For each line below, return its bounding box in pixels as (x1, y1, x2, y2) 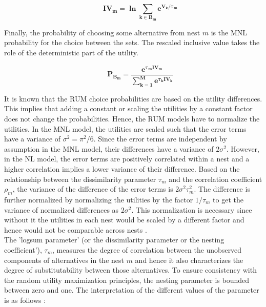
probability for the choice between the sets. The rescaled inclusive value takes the (4, 37, 260, 48)
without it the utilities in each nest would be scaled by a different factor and (4, 214, 244, 225)
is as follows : (4, 294, 46, 305)
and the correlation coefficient (169, 173, 262, 184)
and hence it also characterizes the (135, 254, 243, 265)
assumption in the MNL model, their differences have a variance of (4, 143, 214, 154)
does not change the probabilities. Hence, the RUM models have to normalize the (4, 113, 260, 124)
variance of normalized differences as (4, 204, 119, 215)
